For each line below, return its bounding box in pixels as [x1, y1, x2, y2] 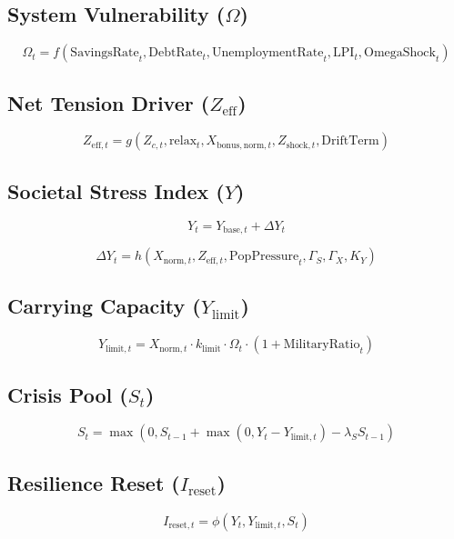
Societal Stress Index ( [7, 176, 225, 205]
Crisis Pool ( [7, 380, 128, 408]
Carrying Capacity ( [7, 292, 201, 320]
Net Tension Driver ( [7, 88, 210, 116]
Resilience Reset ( [7, 468, 180, 496]
